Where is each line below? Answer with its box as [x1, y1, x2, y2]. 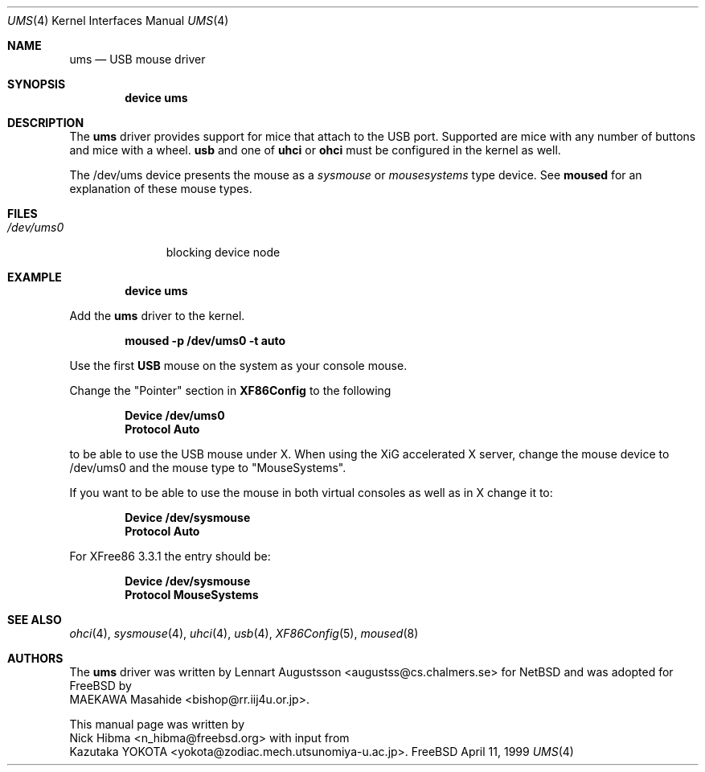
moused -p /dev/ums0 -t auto [125, 334, 286, 347]
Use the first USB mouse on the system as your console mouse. [69, 359, 408, 372]
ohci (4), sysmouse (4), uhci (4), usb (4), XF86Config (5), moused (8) [69, 626, 419, 640]
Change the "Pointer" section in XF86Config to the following [69, 384, 391, 397]
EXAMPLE [7, 270, 62, 284]
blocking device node [166, 245, 281, 259]
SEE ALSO [7, 613, 62, 626]
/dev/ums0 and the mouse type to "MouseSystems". [69, 461, 346, 474]
